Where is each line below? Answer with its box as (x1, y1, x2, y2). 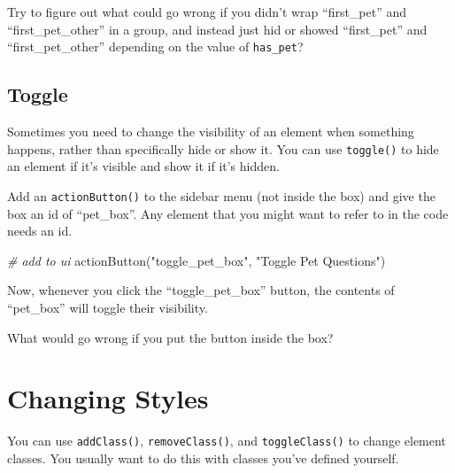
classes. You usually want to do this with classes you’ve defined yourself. (7, 448, 399, 467)
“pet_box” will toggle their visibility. (7, 298, 208, 316)
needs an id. (7, 221, 73, 240)
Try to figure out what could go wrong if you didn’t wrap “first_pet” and (7, 3, 407, 20)
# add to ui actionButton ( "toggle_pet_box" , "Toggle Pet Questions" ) (7, 251, 386, 269)
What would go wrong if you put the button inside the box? (7, 328, 334, 346)
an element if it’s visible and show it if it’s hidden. (7, 157, 280, 175)
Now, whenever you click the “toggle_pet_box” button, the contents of (7, 281, 395, 299)
